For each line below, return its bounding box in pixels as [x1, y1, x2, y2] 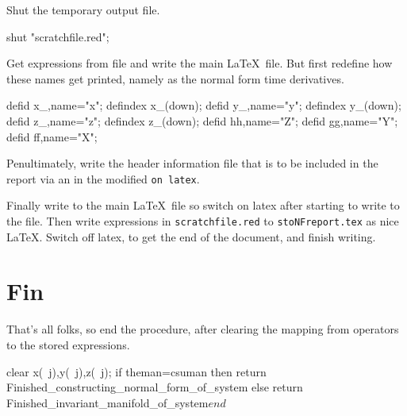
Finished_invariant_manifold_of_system [6, 394, 209, 410]
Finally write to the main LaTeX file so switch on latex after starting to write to [6, 197, 400, 214]
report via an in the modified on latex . [6, 170, 200, 187]
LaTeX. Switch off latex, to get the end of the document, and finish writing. [6, 228, 376, 245]
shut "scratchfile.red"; [6, 28, 109, 44]
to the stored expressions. [6, 336, 130, 352]
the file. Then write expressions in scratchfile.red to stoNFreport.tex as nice [6, 213, 399, 229]
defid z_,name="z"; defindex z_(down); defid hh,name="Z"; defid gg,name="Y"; [6, 112, 398, 129]
